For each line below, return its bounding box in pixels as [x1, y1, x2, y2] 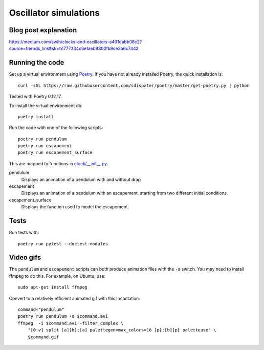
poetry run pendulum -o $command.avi [18, 313, 109, 319]
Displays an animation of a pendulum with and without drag [21, 176, 141, 182]
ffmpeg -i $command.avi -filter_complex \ [18, 320, 124, 326]
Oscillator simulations [9, 7, 100, 18]
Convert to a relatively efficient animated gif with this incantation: [9, 295, 140, 301]
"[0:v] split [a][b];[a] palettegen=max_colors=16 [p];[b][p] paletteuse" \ [27, 328, 217, 333]
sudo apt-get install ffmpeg [18, 284, 88, 290]
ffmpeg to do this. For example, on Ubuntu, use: [9, 273, 106, 279]
